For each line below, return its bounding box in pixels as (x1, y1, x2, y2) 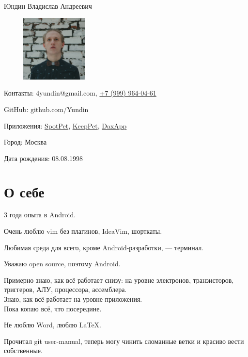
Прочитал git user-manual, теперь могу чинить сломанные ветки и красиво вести (4, 336, 244, 346)
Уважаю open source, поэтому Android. (4, 259, 121, 269)
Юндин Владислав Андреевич (4, 1, 92, 11)
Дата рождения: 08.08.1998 (4, 153, 83, 163)
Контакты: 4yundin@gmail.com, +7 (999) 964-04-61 (4, 88, 156, 98)
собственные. (4, 345, 43, 356)
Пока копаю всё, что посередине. (4, 303, 102, 313)
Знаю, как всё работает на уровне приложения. (4, 294, 142, 304)
